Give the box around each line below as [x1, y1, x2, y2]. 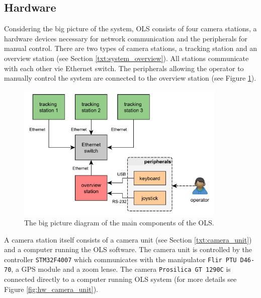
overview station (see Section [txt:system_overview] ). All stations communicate [4, 52, 249, 63]
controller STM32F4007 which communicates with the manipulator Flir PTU [4, 254, 237, 264]
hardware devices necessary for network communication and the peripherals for [4, 33, 247, 43]
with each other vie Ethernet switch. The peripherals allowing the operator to [4, 63, 244, 73]
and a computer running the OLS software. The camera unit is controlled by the [4, 244, 252, 255]
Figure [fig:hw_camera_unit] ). [4, 283, 98, 294]
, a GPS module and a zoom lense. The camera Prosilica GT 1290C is [11, 264, 231, 274]
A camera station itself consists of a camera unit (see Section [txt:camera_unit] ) [4, 234, 252, 245]
